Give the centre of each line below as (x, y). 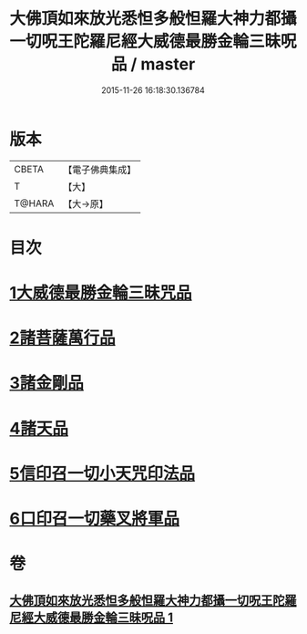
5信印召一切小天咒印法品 (102, 473)
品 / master (153, 64)
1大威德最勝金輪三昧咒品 (101, 293)
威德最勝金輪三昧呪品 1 (109, 617)
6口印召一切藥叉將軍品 (95, 519)
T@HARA (34, 203)
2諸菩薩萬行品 (62, 338)
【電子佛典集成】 (100, 170)
